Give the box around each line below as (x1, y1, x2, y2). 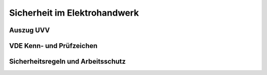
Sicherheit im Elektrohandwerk (9, 7, 139, 18)
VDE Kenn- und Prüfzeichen (9, 42, 98, 50)
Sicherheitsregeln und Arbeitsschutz (9, 57, 126, 66)
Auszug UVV (9, 26, 50, 34)
